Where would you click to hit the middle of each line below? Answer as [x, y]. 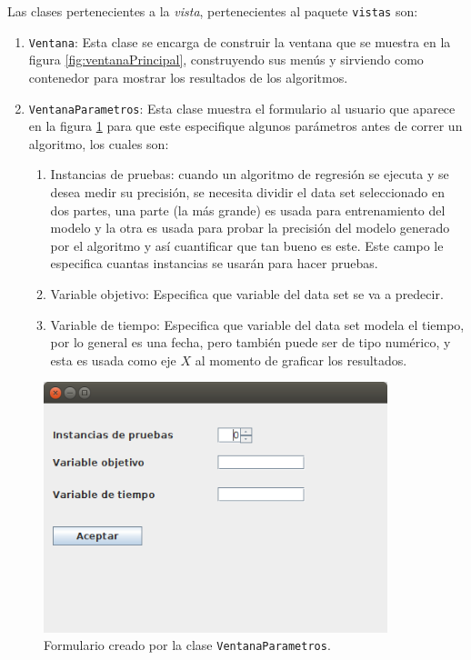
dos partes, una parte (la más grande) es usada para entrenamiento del [248, 210]
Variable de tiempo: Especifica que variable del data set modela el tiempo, [257, 324]
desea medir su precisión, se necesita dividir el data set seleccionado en [248, 191]
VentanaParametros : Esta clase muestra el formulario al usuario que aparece [242, 108]
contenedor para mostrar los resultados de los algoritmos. [188, 77]
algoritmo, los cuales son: [99, 143]
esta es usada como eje [113, 360]
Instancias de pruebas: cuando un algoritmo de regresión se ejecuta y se [250, 174]
